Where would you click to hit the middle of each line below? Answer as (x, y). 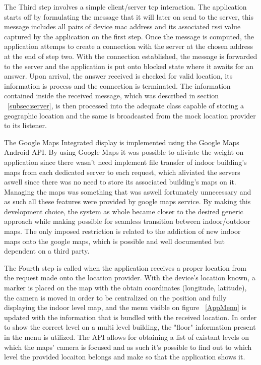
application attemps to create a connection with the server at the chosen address (128, 46)
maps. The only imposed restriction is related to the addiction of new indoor (122, 231)
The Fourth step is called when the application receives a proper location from (125, 267)
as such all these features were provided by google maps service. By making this (127, 201)
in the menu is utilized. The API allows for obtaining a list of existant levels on (126, 337)
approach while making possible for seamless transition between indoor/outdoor (127, 221)
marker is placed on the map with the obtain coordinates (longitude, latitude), (125, 288)
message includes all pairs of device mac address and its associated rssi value (122, 26)
